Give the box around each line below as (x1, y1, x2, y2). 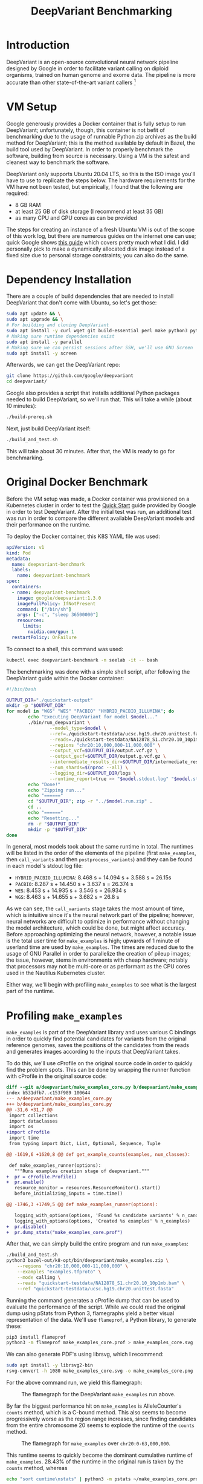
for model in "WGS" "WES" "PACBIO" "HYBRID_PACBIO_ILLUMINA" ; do (6, 708, 174, 715)
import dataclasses (8, 1118, 59, 1124)
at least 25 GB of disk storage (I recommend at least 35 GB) (14, 208, 164, 215)
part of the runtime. (6, 988, 55, 995)
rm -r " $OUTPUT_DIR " (28, 821, 80, 827)
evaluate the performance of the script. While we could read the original (6, 1303, 185, 1310)
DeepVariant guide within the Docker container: (6, 674, 124, 681)
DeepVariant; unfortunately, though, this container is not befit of (6, 126, 165, 134)
